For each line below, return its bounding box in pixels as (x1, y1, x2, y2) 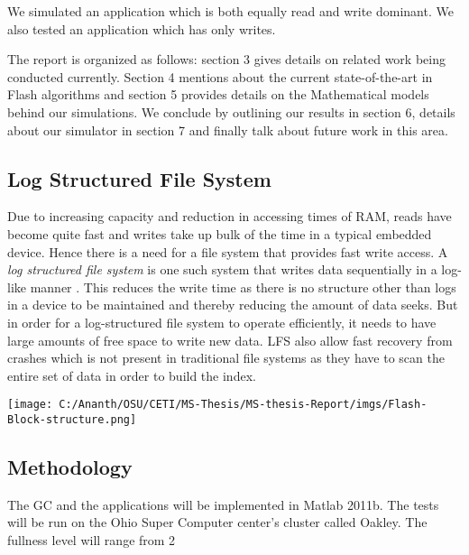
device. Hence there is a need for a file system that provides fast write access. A (7, 242, 448, 261)
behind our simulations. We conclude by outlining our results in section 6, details (7, 102, 455, 121)
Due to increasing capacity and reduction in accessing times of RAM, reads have (7, 207, 452, 226)
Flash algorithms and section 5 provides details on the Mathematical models (7, 85, 429, 104)
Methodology (7, 453, 133, 480)
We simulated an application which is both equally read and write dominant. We (7, 2, 454, 20)
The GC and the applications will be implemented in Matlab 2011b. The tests (7, 495, 439, 513)
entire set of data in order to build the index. (7, 365, 256, 384)
